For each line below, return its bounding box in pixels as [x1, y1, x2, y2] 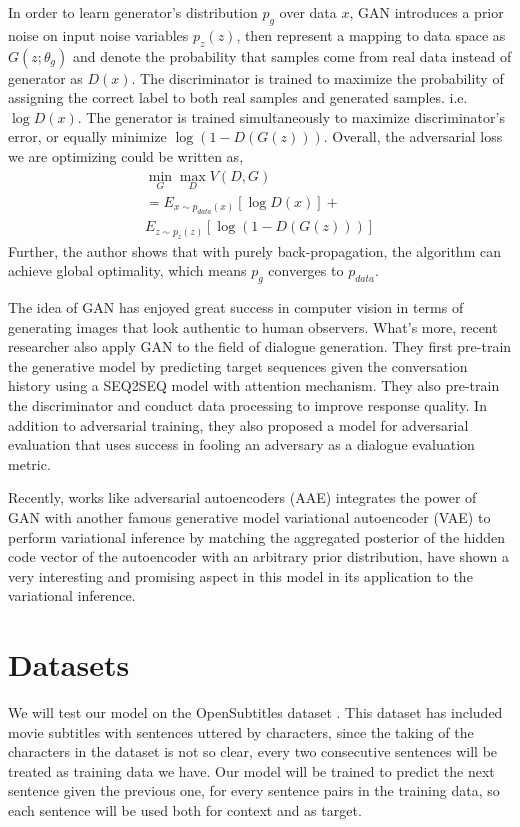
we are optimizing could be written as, [8, 145, 244, 166]
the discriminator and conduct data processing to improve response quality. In [8, 395, 487, 416]
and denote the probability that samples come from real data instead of [72, 45, 512, 66]
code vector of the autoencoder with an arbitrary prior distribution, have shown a [8, 546, 510, 567]
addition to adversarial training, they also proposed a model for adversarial [8, 414, 469, 435]
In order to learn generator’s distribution [8, 2, 258, 22]
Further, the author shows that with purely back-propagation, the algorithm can [8, 240, 501, 261]
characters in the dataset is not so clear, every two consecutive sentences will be [8, 741, 498, 762]
